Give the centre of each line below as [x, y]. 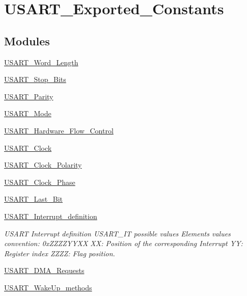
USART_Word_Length [41, 62]
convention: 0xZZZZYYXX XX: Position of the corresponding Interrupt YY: [123, 243]
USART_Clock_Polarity [43, 165]
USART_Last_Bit [33, 199]
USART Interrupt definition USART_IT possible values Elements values [117, 233]
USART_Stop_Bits [35, 79]
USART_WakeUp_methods [48, 287]
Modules [27, 41]
